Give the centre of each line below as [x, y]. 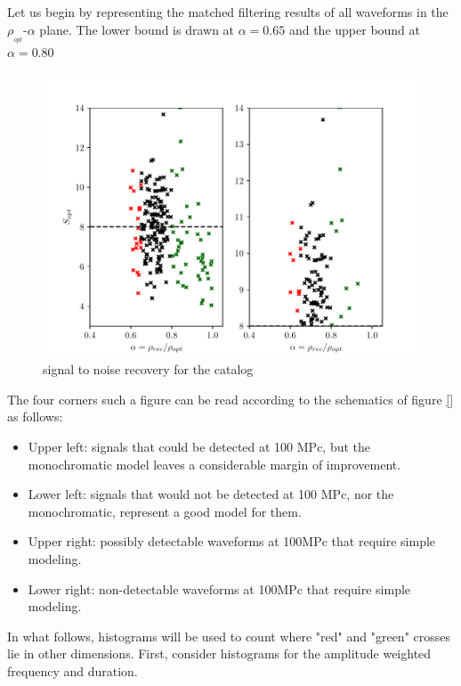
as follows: [35, 416]
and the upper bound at [355, 29]
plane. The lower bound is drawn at [137, 29]
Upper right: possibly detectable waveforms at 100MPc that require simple [232, 541]
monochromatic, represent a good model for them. [165, 511]
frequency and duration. [73, 670]
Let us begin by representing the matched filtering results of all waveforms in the [228, 12]
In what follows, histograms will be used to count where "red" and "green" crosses [229, 636]
